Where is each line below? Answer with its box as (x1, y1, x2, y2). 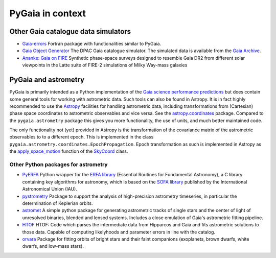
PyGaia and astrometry (9, 76, 84, 84)
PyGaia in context (9, 8, 86, 19)
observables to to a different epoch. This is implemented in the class (9, 134, 154, 140)
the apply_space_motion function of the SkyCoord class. (9, 148, 128, 154)
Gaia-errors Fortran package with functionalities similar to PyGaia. (22, 41, 162, 47)
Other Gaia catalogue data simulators (9, 27, 131, 36)
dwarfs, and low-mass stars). (22, 243, 84, 249)
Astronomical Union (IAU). (22, 186, 78, 192)
